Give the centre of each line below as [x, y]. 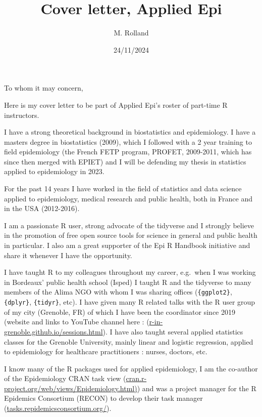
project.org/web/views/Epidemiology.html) [71, 388]
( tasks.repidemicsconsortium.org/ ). [58, 408]
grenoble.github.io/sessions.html [54, 331]
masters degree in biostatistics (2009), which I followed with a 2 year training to [128, 141]
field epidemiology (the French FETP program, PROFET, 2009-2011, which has [128, 152]
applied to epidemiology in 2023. [54, 171]
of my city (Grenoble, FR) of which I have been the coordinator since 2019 [120, 311]
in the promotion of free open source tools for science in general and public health [131, 235]
